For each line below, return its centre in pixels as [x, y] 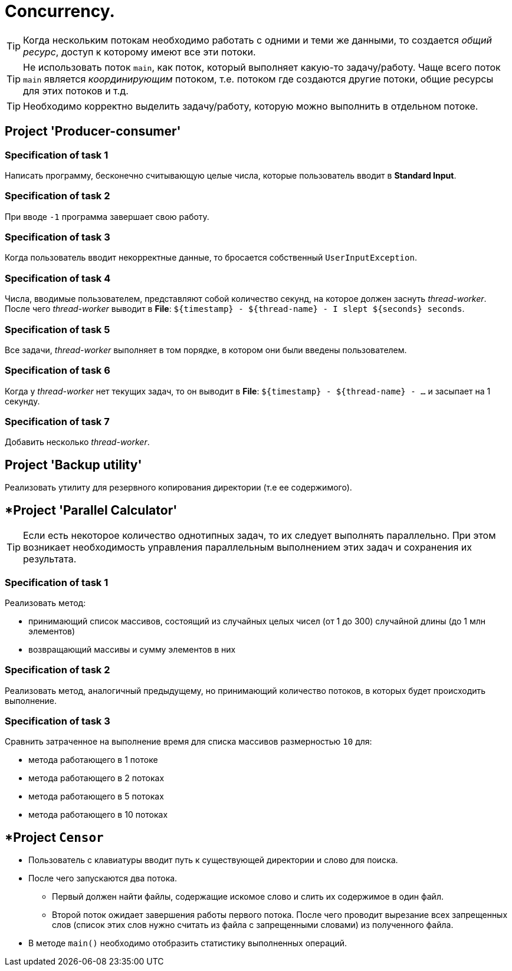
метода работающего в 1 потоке [93, 760]
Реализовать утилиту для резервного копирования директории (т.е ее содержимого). [178, 488]
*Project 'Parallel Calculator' [91, 510]
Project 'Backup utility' [73, 465]
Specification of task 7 [57, 422]
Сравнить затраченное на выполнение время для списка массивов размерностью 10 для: [188, 742]
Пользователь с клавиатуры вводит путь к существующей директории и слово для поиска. [213, 860]
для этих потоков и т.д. [76, 90]
